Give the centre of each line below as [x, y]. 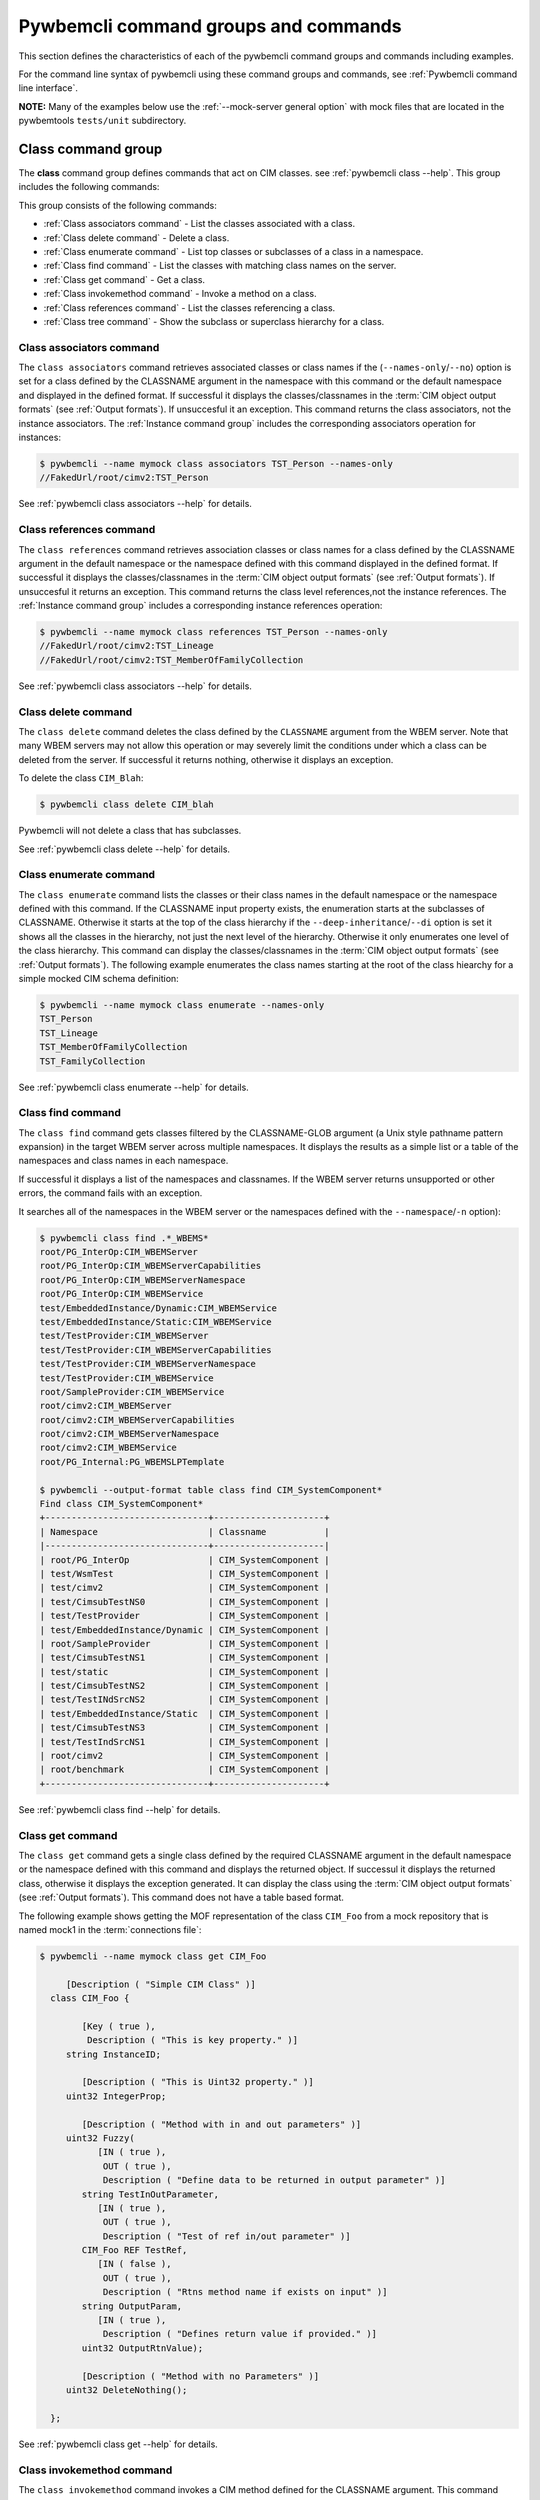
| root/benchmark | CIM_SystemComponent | [184, 1769]
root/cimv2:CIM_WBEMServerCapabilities [137, 1419]
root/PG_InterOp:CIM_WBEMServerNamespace [142, 1279]
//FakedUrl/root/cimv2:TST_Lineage [126, 646]
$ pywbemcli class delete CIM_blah [126, 804]
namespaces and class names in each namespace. [123, 1161]
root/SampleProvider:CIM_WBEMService [132, 1391]
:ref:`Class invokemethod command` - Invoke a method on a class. [180, 294]
